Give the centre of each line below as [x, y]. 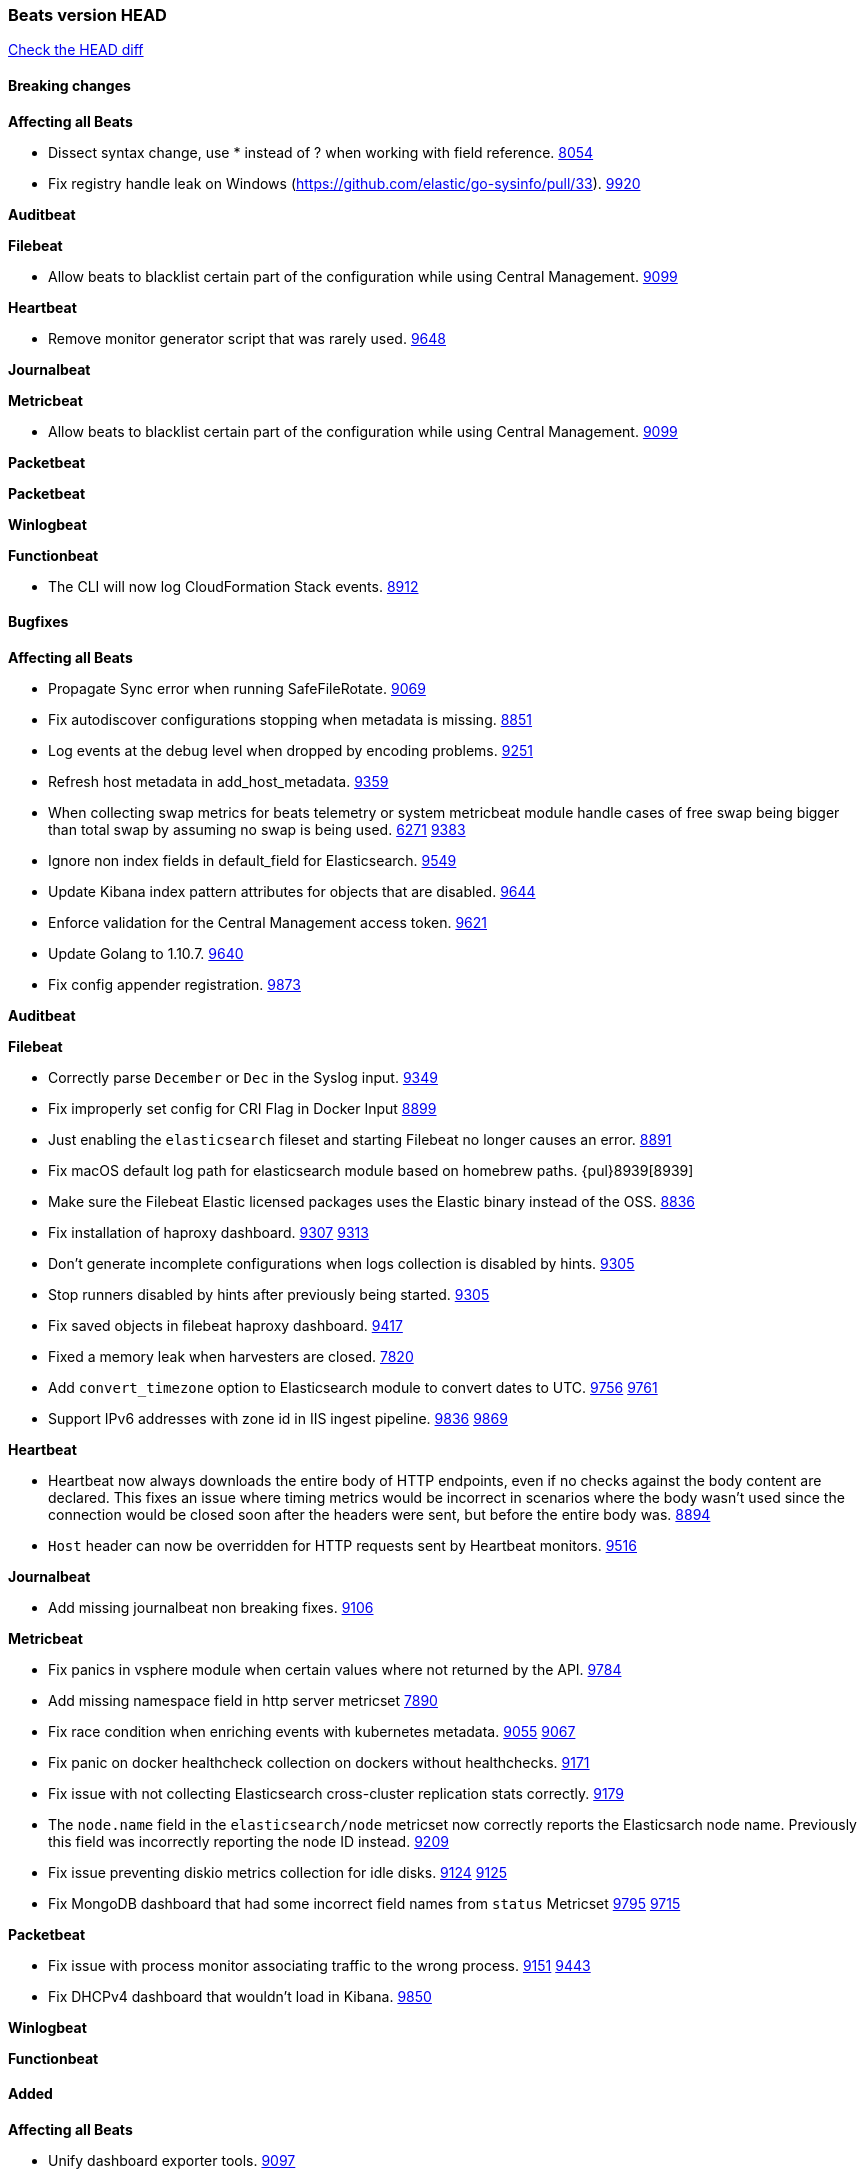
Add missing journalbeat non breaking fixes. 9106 [211, 1607]
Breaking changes [69, 85]
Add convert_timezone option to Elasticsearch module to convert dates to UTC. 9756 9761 [353, 1387]
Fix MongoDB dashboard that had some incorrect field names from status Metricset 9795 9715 [364, 1903]
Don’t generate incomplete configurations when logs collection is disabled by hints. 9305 [341, 1263]
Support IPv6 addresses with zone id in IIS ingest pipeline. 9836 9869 [278, 1418]
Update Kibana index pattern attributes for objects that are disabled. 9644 [292, 891]
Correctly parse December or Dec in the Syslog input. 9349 [243, 1077]
